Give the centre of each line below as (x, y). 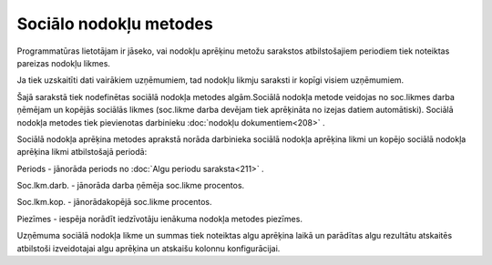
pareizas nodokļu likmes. (64, 63)
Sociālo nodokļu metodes (115, 24)
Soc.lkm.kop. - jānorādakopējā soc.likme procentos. (114, 202)
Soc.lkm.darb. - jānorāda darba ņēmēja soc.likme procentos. (131, 186)
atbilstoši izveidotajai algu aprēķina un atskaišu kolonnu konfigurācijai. (149, 248)
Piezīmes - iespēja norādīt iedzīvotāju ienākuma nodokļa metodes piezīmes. (159, 219)
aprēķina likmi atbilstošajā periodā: (82, 152)
